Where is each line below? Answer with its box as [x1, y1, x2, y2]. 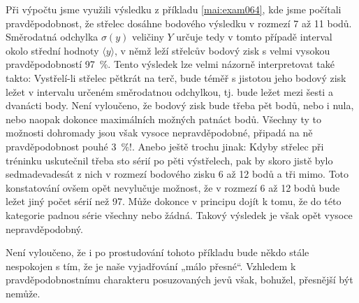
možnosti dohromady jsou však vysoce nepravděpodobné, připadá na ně [6, 125, 313, 140]
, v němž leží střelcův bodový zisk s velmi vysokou [114, 43, 330, 57]
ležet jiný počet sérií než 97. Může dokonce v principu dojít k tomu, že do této [6, 194, 342, 209]
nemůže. [6, 286, 41, 300]
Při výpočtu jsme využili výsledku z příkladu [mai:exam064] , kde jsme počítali [6, 2, 342, 16]
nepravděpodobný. [6, 221, 83, 236]
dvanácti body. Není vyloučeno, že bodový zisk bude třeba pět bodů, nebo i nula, [6, 98, 354, 113]
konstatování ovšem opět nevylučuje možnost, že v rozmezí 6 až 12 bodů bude [6, 180, 340, 195]
